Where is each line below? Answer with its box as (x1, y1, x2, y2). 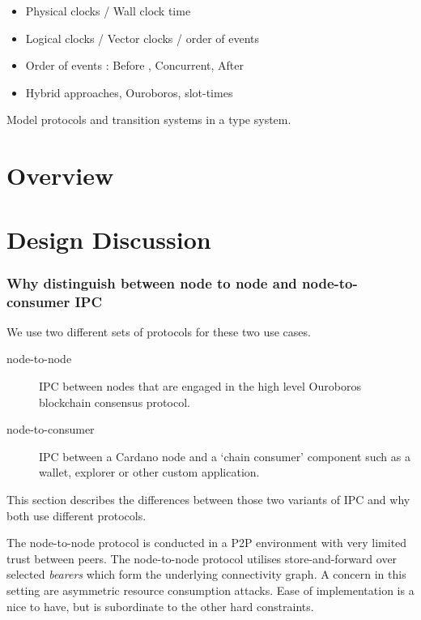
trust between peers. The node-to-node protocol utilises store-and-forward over (6, 549, 398, 567)
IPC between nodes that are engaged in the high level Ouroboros (39, 378, 361, 395)
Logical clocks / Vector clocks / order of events (25, 29, 260, 46)
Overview (6, 159, 114, 192)
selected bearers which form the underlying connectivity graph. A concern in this (6, 566, 406, 583)
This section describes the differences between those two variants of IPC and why (6, 491, 410, 508)
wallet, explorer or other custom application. (39, 464, 260, 481)
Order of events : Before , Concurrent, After (25, 57, 245, 74)
